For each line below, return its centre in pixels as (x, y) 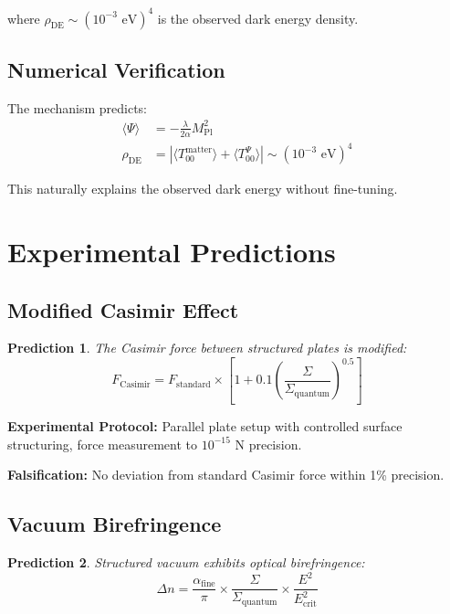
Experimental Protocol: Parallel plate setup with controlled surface (205, 425)
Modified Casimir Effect (123, 309)
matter (199, 149)
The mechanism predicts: (78, 107)
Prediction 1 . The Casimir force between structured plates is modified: (207, 348)
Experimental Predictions (172, 251)
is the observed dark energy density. (258, 18)
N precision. (268, 444)
